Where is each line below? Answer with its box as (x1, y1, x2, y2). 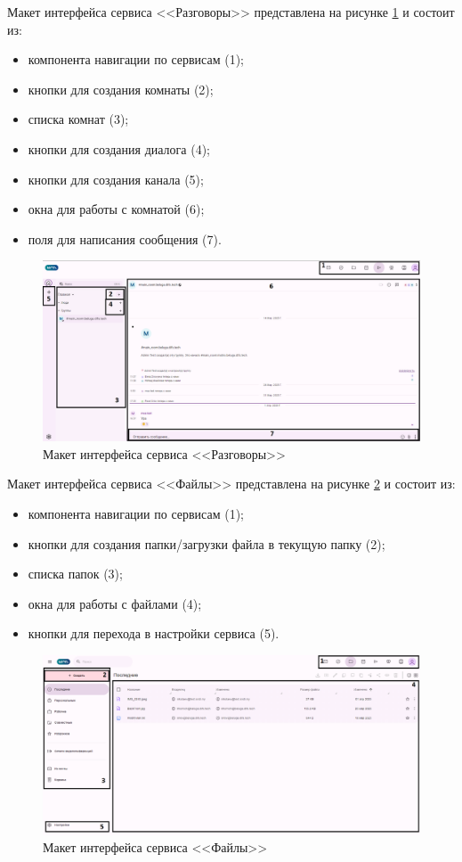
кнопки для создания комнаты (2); (28, 79, 214, 98)
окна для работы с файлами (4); (28, 594, 202, 612)
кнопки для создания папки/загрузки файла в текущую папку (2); (28, 534, 385, 553)
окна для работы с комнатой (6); (28, 200, 205, 218)
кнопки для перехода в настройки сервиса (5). (28, 624, 280, 643)
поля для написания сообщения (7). (28, 229, 222, 248)
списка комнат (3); (28, 110, 129, 128)
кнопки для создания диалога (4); (28, 139, 211, 158)
